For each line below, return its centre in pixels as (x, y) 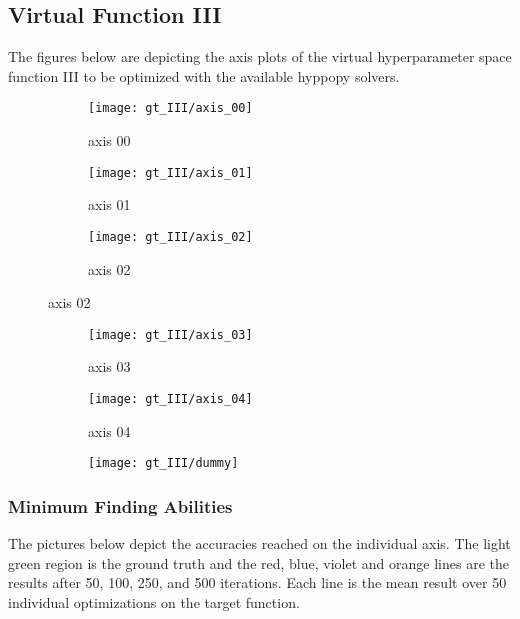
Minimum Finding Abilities (120, 505)
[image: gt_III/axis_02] (170, 236)
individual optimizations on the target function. (154, 601)
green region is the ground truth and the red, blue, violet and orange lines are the (258, 562)
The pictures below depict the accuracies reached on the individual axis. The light (259, 543)
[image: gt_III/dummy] (163, 463)
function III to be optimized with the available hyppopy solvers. (204, 75)
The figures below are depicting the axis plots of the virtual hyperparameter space (260, 56)
